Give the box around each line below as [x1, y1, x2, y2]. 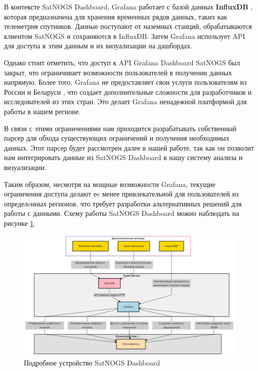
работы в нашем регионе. [4, 106, 81, 116]
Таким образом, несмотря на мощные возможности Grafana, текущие [4, 179, 216, 189]
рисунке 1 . [4, 217, 36, 228]
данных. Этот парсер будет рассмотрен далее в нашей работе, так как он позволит [4, 142, 254, 153]
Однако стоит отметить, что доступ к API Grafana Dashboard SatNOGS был [4, 57, 240, 67]
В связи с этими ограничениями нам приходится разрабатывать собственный [4, 123, 237, 133]
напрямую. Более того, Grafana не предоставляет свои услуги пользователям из [4, 77, 247, 87]
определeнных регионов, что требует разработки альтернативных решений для [4, 198, 242, 208]
